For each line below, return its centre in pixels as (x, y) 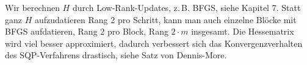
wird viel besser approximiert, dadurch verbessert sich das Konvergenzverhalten (154, 43)
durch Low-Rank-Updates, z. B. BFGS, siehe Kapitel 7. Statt (186, 7)
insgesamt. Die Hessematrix (243, 31)
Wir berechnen (32, 7)
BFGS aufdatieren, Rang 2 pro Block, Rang (87, 31)
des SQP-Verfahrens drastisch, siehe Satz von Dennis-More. (116, 55)
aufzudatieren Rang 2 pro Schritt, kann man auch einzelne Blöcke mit (165, 19)
